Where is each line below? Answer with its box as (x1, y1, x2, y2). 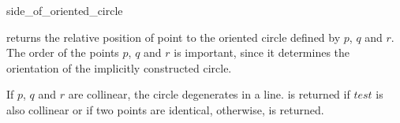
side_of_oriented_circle (6, 2, 123, 18)
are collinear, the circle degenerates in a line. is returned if (68, 86, 350, 102)
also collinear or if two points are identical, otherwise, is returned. (6, 101, 324, 117)
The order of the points (6, 44, 119, 61)
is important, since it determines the (174, 44, 350, 61)
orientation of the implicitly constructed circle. (6, 59, 232, 76)
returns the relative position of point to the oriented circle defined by (6, 28, 341, 45)
